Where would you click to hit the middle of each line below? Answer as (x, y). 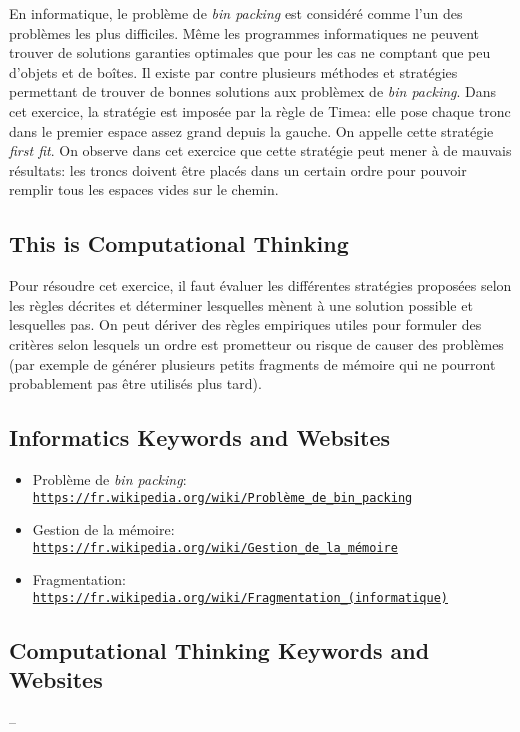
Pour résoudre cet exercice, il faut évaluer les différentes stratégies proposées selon (260, 285)
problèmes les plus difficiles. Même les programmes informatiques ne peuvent (244, 32)
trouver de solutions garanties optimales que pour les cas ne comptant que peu (250, 52)
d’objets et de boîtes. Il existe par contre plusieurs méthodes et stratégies (233, 71)
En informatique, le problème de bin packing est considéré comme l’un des (236, 13)
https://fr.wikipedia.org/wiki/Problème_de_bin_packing (222, 497)
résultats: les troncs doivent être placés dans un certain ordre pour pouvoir (238, 169)
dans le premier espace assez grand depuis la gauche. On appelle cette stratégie (251, 130)
